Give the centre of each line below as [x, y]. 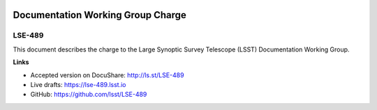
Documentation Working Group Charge [99, 15]
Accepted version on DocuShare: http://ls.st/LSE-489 [107, 75]
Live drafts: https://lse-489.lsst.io [78, 84]
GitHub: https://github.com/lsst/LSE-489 [89, 95]
